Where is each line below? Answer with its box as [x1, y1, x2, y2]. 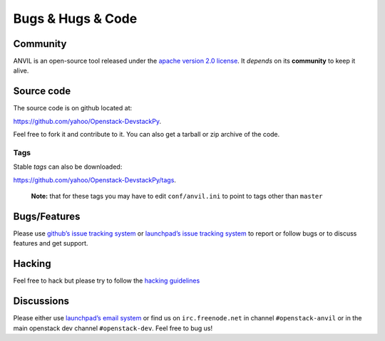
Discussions [13, 295, 69, 308]
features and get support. [13, 239, 88, 248]
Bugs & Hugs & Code [13, 11, 138, 26]
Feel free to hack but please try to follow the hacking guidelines [13, 276, 200, 285]
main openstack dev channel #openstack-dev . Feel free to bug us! [13, 324, 213, 332]
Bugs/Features [13, 210, 81, 222]
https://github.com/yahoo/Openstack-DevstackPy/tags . [13, 175, 176, 184]
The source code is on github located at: [13, 104, 132, 112]
